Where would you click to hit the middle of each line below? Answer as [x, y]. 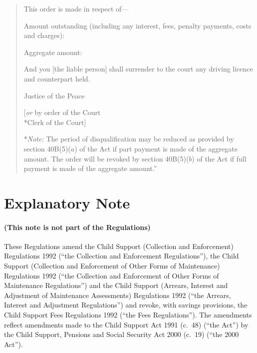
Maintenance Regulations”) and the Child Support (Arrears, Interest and [116, 285]
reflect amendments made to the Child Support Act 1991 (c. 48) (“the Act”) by [126, 324]
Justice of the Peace [54, 95]
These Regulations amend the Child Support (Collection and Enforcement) [119, 246]
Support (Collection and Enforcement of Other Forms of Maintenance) [112, 266]
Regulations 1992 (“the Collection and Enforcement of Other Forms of [112, 275]
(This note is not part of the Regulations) [77, 227]
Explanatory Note [67, 202]
